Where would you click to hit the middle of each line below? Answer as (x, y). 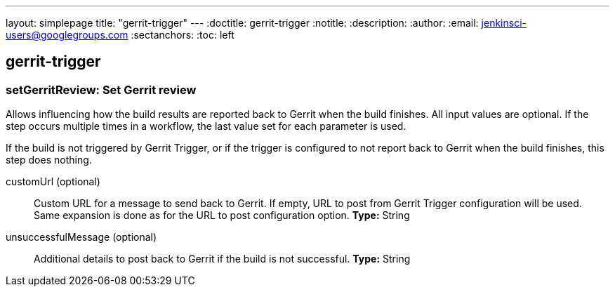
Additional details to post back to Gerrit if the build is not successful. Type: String (222, 259)
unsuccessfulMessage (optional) (81, 237)
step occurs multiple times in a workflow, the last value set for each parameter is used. (206, 126)
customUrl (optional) (53, 182)
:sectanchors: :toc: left (183, 35)
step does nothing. (49, 160)
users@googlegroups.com (67, 35)
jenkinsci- (504, 23)
